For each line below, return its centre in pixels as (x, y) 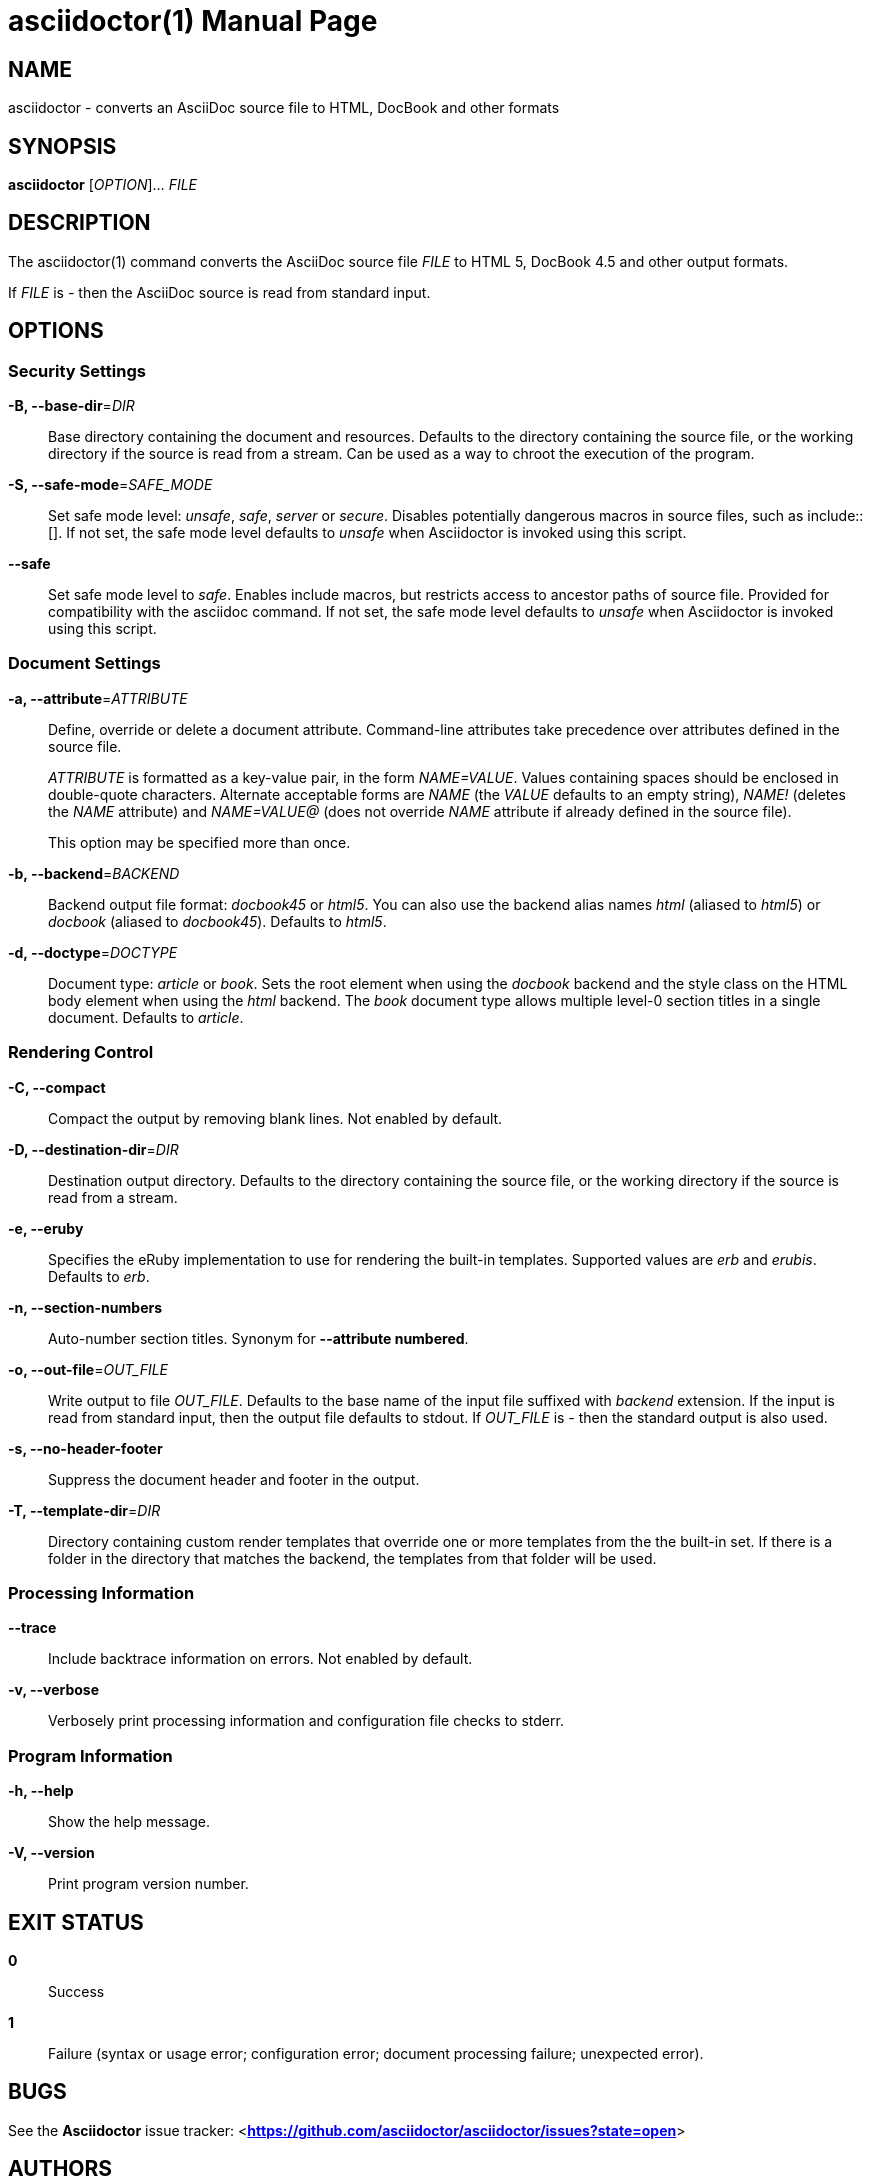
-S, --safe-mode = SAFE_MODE (110, 485)
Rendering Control (81, 1052)
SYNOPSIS (62, 146)
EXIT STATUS (76, 1922)
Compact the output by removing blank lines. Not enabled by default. (275, 1118)
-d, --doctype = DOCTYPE (93, 952)
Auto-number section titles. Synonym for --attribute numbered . (258, 1338)
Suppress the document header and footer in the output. (234, 1479)
